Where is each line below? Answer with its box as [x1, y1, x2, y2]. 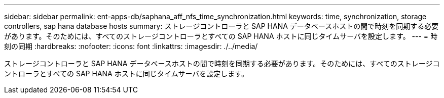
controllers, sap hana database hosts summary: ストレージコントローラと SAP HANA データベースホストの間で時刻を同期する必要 [4, 22, 439, 30]
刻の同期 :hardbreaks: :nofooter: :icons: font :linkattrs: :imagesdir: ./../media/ [4, 42, 258, 51]
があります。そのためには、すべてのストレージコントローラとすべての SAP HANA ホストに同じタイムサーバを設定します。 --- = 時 [4, 32, 438, 40]
